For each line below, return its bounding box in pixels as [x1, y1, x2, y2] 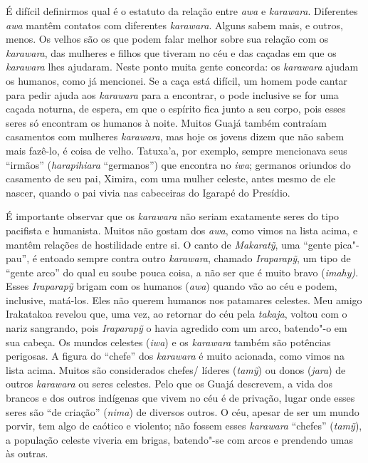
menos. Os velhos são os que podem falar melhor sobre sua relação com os [6, 31, 329, 46]
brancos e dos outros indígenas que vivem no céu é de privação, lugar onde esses [6, 390, 355, 405]
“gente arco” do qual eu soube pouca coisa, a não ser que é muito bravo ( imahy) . [6, 264, 359, 279]
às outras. [6, 446, 48, 461]
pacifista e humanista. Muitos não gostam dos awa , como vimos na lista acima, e [6, 222, 358, 237]
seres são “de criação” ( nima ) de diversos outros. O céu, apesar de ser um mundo [6, 404, 359, 419]
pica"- [334, 236, 359, 251]
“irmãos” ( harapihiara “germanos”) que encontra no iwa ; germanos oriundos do [6, 157, 351, 172]
